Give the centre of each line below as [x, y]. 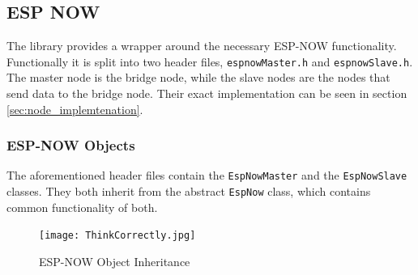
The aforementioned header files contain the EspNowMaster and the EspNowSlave [207, 175]
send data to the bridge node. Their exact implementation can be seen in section [207, 93]
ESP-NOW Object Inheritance [115, 262]
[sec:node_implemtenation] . [75, 109]
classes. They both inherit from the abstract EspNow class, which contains [189, 191]
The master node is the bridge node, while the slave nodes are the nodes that [198, 77]
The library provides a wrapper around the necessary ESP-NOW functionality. [202, 46]
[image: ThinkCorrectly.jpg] [117, 236]
